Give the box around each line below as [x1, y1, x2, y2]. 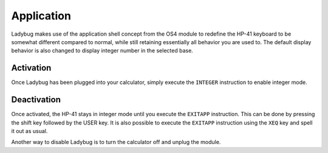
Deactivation [11, 94, 61, 105]
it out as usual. [11, 127, 48, 134]
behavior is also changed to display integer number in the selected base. [11, 47, 194, 54]
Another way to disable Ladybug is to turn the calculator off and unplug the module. [11, 138, 221, 146]
